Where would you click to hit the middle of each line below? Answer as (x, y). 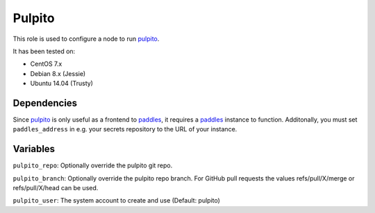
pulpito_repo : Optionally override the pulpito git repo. (93, 165)
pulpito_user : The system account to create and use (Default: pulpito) (116, 201)
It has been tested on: (44, 51)
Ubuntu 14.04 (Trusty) (62, 84)
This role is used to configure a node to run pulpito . (86, 39)
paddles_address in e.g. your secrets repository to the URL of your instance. (125, 129)
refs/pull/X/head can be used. (56, 188)
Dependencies (45, 103)
